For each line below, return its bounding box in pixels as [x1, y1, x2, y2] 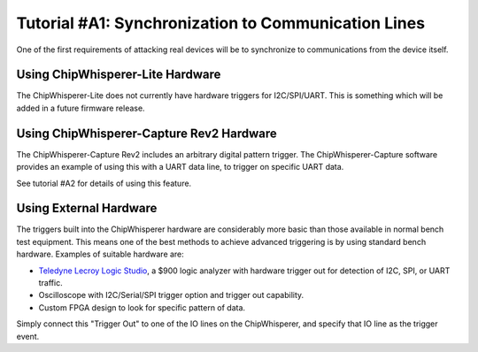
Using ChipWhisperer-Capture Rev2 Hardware [16, 126, 278, 141]
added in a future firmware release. [16, 103, 145, 113]
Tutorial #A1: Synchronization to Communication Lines [16, 13, 425, 33]
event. [16, 331, 40, 341]
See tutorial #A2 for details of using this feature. [16, 178, 192, 188]
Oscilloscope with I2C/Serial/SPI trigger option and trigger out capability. [38, 290, 305, 301]
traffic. [38, 278, 63, 287]
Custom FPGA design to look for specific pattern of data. [38, 302, 246, 313]
